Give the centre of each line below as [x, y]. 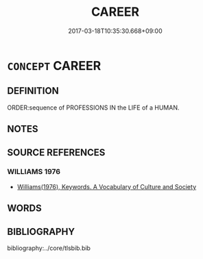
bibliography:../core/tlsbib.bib [49, 248]
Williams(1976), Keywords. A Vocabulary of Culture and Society [107, 186]
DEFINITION [33, 91]
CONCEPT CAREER [54, 65]
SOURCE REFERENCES [56, 152]
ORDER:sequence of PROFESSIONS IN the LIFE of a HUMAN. [93, 108]
